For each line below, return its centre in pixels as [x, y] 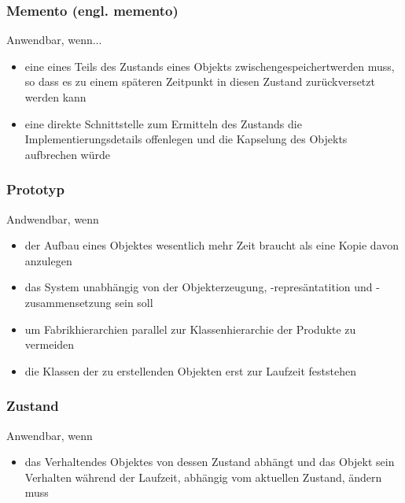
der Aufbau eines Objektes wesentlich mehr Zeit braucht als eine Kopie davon [212, 245]
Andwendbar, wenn [53, 218]
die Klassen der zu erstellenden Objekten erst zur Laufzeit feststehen [190, 370]
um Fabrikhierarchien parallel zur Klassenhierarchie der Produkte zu [190, 329]
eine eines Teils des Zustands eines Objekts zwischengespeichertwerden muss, [210, 66]
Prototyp [35, 189]
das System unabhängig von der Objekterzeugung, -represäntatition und [199, 287]
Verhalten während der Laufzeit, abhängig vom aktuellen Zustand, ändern [203, 477]
